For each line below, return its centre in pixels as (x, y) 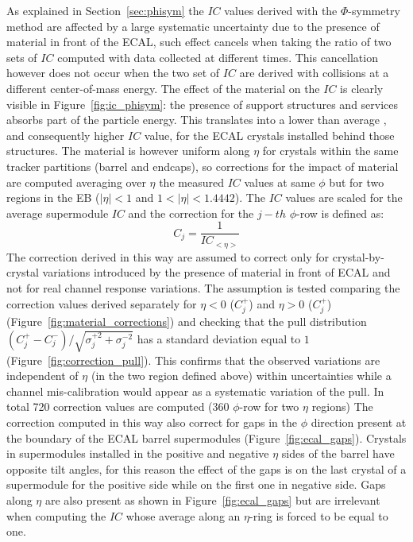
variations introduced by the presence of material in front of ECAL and (216, 272)
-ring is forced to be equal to (318, 515)
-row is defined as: (340, 213)
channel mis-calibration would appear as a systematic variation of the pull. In (195, 391)
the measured (191, 182)
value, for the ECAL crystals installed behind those (269, 135)
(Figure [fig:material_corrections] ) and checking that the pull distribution (187, 321)
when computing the (56, 515)
